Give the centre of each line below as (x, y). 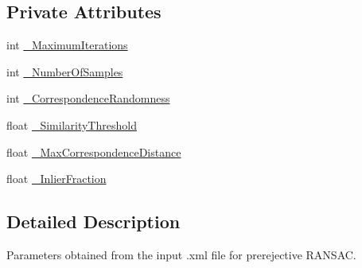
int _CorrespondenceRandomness (88, 98)
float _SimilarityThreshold (72, 124)
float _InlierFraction (56, 179)
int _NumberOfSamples (65, 71)
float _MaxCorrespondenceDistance (94, 151)
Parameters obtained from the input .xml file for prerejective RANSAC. (181, 254)
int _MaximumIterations (67, 45)
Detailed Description (93, 221)
